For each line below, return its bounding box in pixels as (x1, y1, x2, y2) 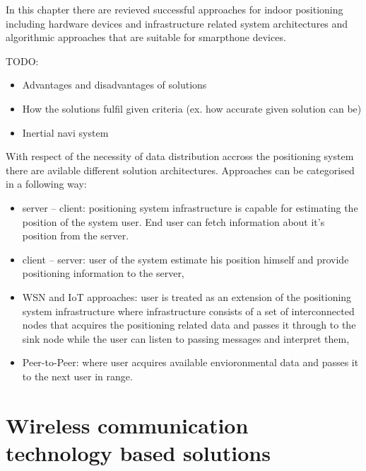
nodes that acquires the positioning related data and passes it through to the (22, 317, 356, 332)
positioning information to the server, (22, 266, 184, 280)
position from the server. (22, 228, 129, 243)
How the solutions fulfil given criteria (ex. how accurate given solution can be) (22, 101, 362, 115)
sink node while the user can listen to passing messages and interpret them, (22, 331, 350, 346)
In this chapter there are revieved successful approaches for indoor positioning (6, 2, 343, 16)
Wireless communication (6, 410, 249, 439)
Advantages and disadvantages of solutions (22, 77, 207, 92)
